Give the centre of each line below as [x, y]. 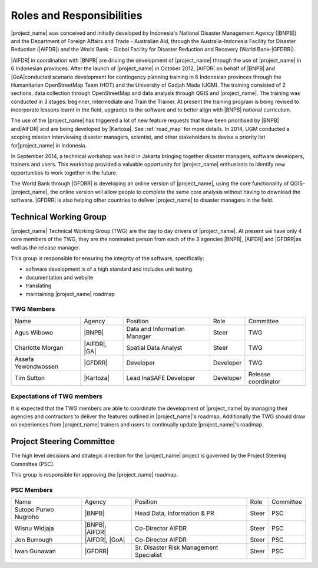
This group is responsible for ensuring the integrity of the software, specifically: [107, 258]
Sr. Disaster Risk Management [176, 547]
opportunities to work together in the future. [64, 173]
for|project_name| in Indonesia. [49, 145]
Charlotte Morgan [39, 347]
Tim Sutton [30, 377]
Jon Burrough [34, 540]
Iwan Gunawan [35, 551]
